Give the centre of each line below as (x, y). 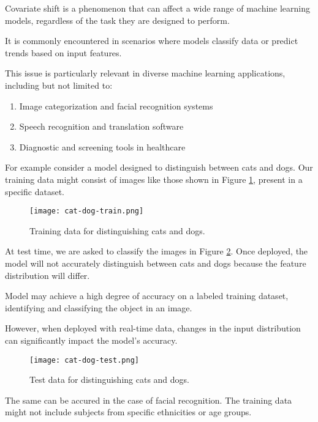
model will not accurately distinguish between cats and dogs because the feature (156, 263)
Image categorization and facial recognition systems (116, 105)
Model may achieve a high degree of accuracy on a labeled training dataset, (147, 296)
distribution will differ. (47, 275)
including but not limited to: (59, 85)
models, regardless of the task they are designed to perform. (117, 20)
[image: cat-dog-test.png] (84, 360)
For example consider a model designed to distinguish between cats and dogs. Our (159, 167)
